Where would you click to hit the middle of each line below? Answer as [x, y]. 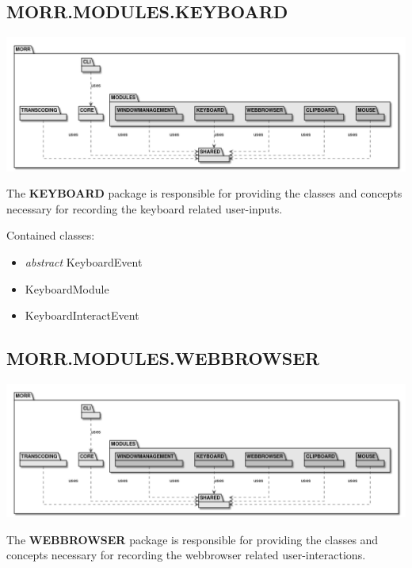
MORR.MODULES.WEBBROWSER [163, 358]
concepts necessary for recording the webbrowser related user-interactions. [186, 555]
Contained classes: [51, 235]
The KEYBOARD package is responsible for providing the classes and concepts [204, 193]
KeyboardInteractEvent [82, 315]
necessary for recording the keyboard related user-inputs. [145, 208]
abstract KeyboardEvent [84, 261]
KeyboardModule [67, 288]
